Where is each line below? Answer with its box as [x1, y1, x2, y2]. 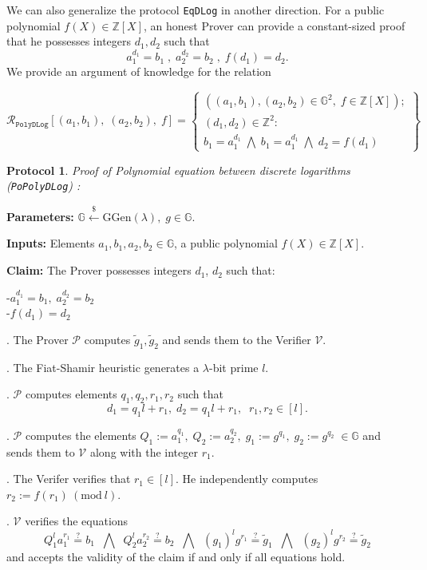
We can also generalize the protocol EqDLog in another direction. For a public [6, 2, 385, 18]
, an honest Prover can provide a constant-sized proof [143, 17, 405, 34]
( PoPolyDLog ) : [6, 177, 81, 194]
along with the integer [89, 443, 198, 460]
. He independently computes [175, 470, 318, 487]
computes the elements [25, 426, 136, 443]
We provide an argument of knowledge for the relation [6, 63, 271, 80]
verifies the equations [25, 513, 128, 529]
